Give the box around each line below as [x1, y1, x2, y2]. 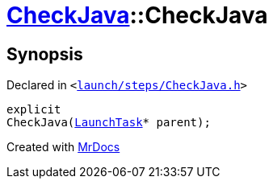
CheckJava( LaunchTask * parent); [6, 116, 211, 129]
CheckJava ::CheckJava [6, 2, 268, 29]
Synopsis [6, 43, 83, 64]
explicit [6, 103, 61, 117]
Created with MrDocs [6, 140, 120, 154]
